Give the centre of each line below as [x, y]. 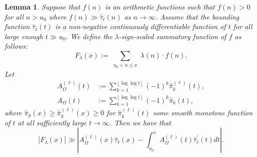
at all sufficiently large [52, 122]
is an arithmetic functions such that [160, 7]
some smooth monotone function [203, 113]
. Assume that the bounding [197, 16]
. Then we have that [140, 122]
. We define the [89, 36]
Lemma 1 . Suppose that [42, 7]
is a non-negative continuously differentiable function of [140, 26]
